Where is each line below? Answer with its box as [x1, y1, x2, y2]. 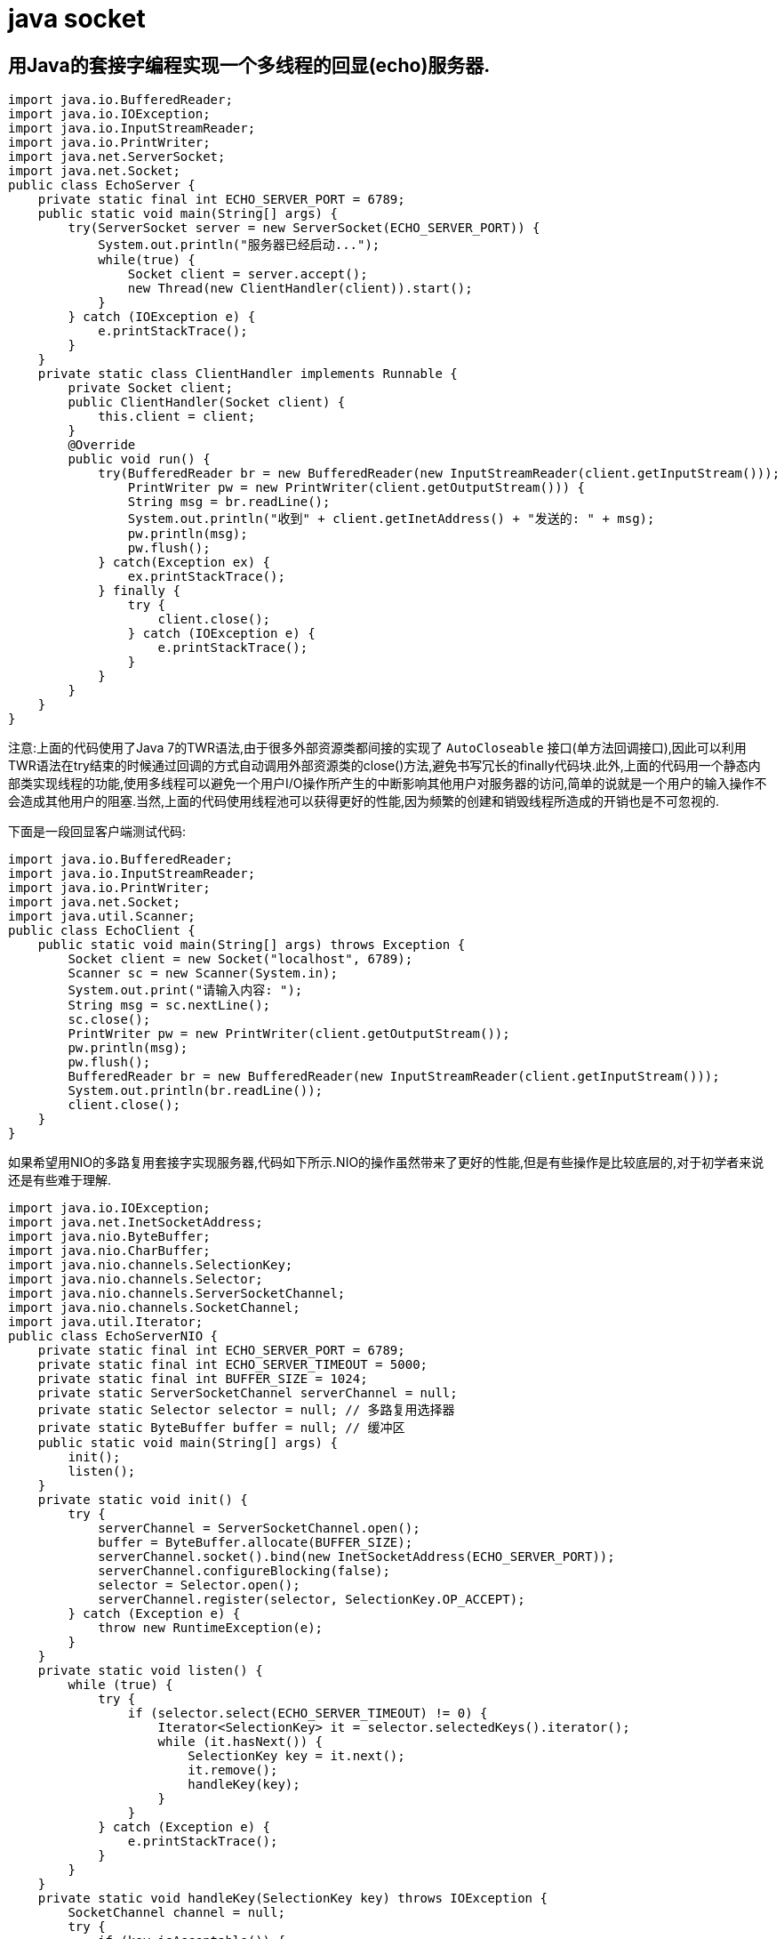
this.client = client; [98, 409, 256, 424]
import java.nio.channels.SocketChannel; [8, 1300, 300, 1315]
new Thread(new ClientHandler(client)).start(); [127, 281, 473, 296]
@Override [68, 438, 136, 453]
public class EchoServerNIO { [8, 1329, 219, 1344]
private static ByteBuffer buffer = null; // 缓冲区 [37, 1420, 405, 1436]
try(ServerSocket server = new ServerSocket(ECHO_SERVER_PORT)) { [68, 221, 540, 236]
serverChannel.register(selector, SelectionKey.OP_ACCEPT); [98, 1592, 525, 1607]
